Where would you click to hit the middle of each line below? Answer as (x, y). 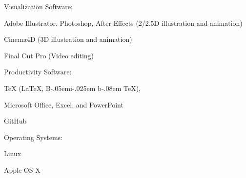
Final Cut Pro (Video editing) (49, 55)
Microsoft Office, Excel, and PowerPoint (64, 104)
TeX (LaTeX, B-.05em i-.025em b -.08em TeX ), (72, 88)
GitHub (15, 121)
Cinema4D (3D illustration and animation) (68, 39)
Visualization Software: (38, 6)
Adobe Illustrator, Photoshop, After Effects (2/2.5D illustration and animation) (123, 23)
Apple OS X (22, 169)
